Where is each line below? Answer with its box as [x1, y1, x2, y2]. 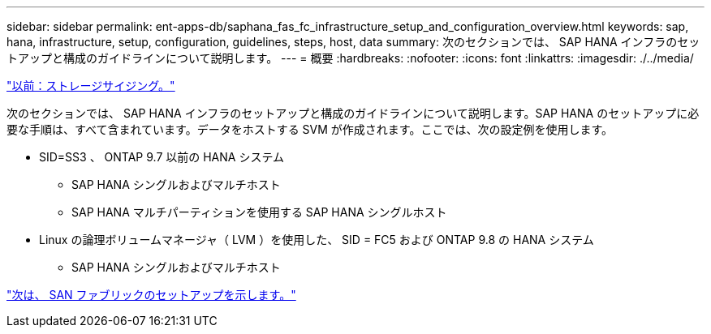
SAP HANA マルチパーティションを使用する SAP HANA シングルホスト [71, 205, 447, 219]
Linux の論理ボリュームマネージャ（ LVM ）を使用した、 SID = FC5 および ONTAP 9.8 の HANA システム [39, 233, 594, 246]
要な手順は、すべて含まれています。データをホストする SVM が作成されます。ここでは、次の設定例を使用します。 [6, 122, 613, 136]
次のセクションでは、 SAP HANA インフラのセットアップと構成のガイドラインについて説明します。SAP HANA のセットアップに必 [6, 106, 700, 120]
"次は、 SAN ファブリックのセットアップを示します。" [6, 288, 296, 302]
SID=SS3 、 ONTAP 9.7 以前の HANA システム [39, 150, 284, 164]
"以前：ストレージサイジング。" [6, 79, 175, 92]
